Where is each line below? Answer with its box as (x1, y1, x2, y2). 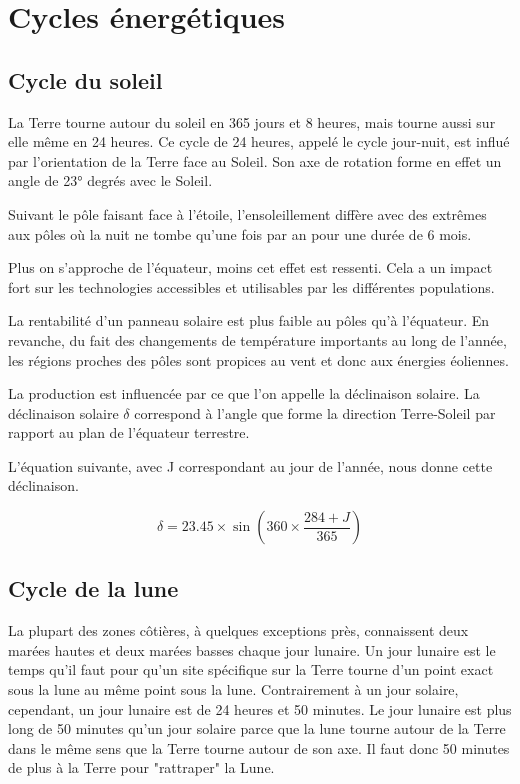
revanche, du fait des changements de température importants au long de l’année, (8, 329, 507, 350)
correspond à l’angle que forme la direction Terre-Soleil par (134, 402, 496, 423)
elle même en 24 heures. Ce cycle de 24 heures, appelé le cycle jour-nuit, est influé (8, 131, 510, 152)
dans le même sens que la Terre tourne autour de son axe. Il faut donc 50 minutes (8, 737, 510, 758)
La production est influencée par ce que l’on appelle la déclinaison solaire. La (8, 383, 480, 404)
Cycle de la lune (8, 573, 179, 604)
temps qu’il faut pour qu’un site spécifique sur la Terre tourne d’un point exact (8, 659, 494, 680)
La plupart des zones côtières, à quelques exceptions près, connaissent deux (8, 620, 469, 641)
